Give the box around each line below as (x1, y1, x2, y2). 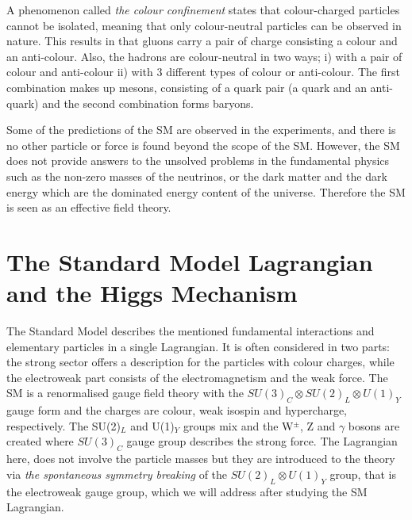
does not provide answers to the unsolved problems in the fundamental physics (6, 152, 390, 169)
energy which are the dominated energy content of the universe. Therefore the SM (6, 183, 406, 200)
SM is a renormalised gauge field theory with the (6, 384, 244, 401)
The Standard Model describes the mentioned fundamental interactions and (6, 323, 375, 339)
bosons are (348, 417, 400, 434)
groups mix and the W (183, 417, 294, 434)
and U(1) (130, 417, 175, 434)
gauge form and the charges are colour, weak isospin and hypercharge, (6, 402, 348, 419)
